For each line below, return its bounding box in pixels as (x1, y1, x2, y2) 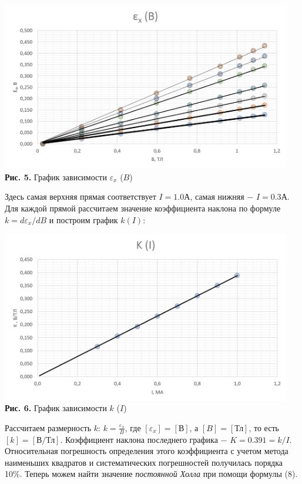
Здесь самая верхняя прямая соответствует (5, 190, 156, 203)
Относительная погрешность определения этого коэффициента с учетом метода (5, 445, 288, 457)
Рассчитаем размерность (5, 421, 92, 433)
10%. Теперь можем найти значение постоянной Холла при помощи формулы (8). (5, 468, 298, 480)
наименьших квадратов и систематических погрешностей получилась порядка (5, 456, 283, 468)
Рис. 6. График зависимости (5, 402, 107, 414)
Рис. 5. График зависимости (5, 170, 107, 183)
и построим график (49, 213, 118, 226)
